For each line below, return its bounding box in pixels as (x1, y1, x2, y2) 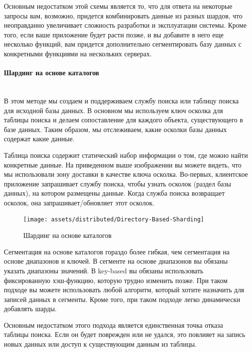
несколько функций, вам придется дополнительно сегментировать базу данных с (4, 39, 242, 49)
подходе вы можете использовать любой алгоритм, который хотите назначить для (4, 285, 244, 295)
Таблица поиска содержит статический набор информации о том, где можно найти (4, 150, 248, 160)
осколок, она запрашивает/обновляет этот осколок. (4, 197, 154, 207)
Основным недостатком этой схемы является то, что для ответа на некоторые (4, 1, 233, 11)
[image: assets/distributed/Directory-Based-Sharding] (23, 216, 204, 223)
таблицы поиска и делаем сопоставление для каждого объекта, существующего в (4, 115, 243, 125)
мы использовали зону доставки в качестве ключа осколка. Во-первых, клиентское (4, 169, 248, 179)
